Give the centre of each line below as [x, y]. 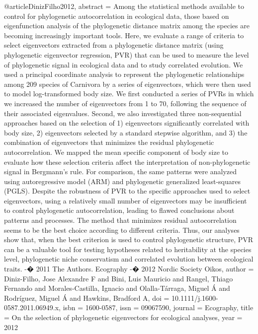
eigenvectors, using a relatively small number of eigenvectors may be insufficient [126, 200]
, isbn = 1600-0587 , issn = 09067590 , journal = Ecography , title [156, 307]
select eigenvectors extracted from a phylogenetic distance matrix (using [114, 45]
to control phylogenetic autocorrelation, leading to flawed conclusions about [119, 210]
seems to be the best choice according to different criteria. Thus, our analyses [122, 230]
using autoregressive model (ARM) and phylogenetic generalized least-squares [123, 181]
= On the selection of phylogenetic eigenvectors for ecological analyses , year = [123, 317]
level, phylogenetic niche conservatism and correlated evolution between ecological [129, 259]
